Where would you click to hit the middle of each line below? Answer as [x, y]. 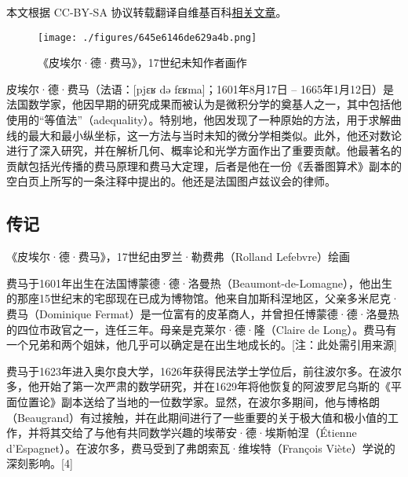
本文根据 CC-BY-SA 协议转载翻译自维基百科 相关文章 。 [147, 12]
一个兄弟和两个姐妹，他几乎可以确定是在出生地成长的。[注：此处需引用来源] [202, 345]
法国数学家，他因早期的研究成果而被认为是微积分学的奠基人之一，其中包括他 [204, 104]
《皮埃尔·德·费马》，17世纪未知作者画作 [142, 62]
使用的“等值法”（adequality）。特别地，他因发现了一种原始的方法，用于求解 [199, 120]
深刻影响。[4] [40, 463]
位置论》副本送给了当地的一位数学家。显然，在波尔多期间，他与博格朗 [198, 401]
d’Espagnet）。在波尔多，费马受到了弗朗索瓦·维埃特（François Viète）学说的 [201, 448]
